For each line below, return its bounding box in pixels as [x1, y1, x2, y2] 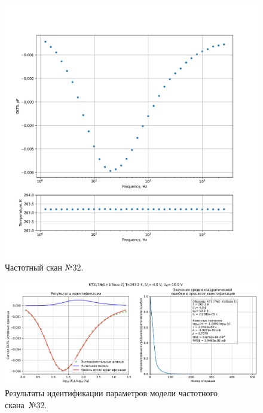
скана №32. [5, 398, 47, 411]
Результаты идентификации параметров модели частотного [5, 387, 218, 399]
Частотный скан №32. [5, 260, 84, 273]
